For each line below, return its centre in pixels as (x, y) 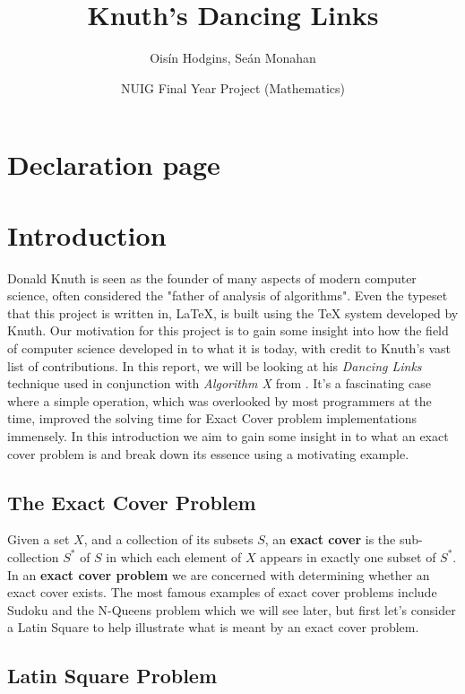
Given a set (39, 539)
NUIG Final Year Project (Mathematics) (233, 87)
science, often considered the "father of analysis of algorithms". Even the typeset (228, 295)
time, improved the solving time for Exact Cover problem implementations (212, 418)
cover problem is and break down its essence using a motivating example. (208, 453)
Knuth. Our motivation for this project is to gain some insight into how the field (228, 330)
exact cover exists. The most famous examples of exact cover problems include (222, 592)
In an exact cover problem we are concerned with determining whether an (219, 574)
